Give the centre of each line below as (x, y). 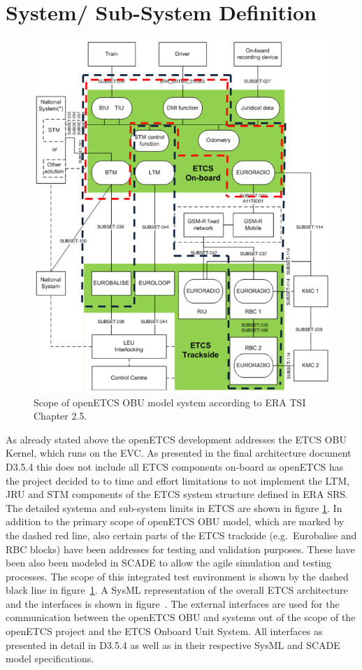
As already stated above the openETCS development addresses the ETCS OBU (176, 439)
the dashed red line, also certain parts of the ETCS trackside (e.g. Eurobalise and (181, 535)
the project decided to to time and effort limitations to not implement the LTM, (178, 480)
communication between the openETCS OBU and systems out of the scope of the (181, 617)
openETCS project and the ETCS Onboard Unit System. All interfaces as (164, 631)
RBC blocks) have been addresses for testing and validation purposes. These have (180, 549)
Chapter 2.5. (60, 416)
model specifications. (50, 658)
